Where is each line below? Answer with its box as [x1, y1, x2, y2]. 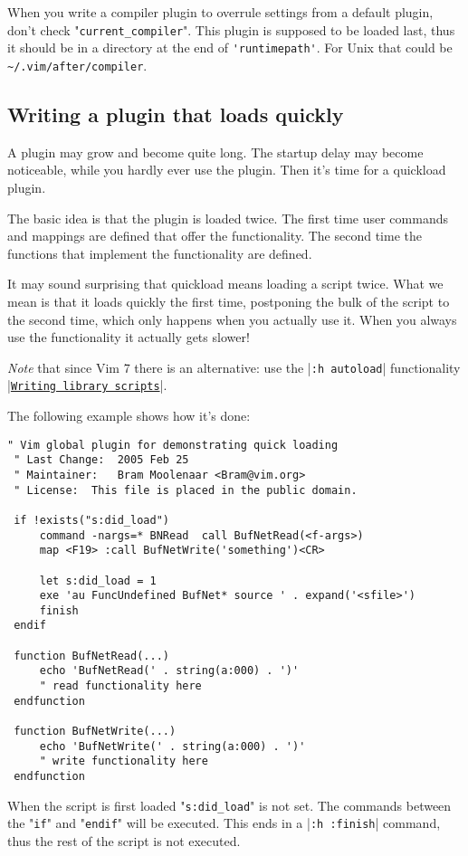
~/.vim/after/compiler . [7, 55, 148, 74]
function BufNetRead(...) [14, 649, 169, 662]
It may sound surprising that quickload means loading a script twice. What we [7, 274, 444, 293]
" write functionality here [39, 755, 208, 768]
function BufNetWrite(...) [14, 725, 177, 738]
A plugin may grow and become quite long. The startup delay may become [7, 142, 424, 161]
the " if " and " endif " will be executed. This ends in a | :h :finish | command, [7, 813, 441, 832]
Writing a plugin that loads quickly [7, 100, 344, 128]
